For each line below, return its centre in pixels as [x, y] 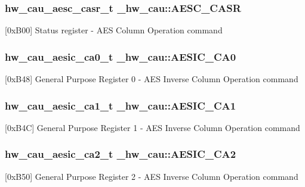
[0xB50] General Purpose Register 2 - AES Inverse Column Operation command [152, 176]
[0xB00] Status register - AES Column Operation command [114, 30]
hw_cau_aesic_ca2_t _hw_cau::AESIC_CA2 [121, 154]
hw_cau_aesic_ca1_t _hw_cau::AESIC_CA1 [121, 105]
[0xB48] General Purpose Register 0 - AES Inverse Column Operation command [152, 79]
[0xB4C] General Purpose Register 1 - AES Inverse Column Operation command [152, 127]
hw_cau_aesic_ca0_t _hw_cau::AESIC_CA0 [121, 56]
